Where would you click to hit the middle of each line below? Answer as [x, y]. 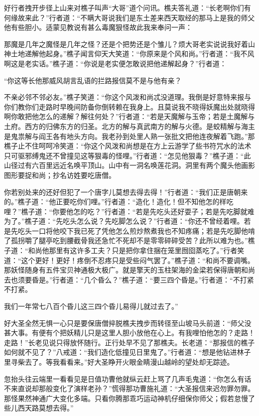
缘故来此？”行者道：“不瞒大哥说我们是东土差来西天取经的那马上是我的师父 [133, 17]
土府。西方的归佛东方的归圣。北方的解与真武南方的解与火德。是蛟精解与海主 [129, 126]
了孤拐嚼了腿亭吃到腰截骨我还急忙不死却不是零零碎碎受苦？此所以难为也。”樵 [129, 240]
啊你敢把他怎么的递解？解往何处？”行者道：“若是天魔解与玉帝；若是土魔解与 [129, 116]
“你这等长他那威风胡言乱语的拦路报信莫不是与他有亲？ [93, 80]
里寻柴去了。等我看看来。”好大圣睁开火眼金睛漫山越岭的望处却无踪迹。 [119, 362]
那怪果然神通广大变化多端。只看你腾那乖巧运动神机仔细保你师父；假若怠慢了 [129, 398]
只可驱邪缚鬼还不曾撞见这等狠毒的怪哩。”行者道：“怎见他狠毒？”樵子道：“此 [128, 155]
